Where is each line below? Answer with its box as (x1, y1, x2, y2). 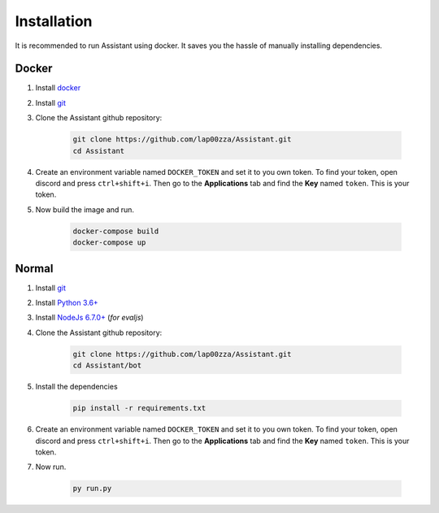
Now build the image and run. (35, 204, 134, 215)
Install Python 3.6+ (35, 298, 99, 308)
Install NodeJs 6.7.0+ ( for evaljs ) (35, 313, 144, 323)
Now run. (35, 462, 67, 472)
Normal (15, 261, 54, 276)
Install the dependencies (35, 382, 118, 392)
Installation (15, 12, 93, 30)
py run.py (72, 484, 112, 493)
